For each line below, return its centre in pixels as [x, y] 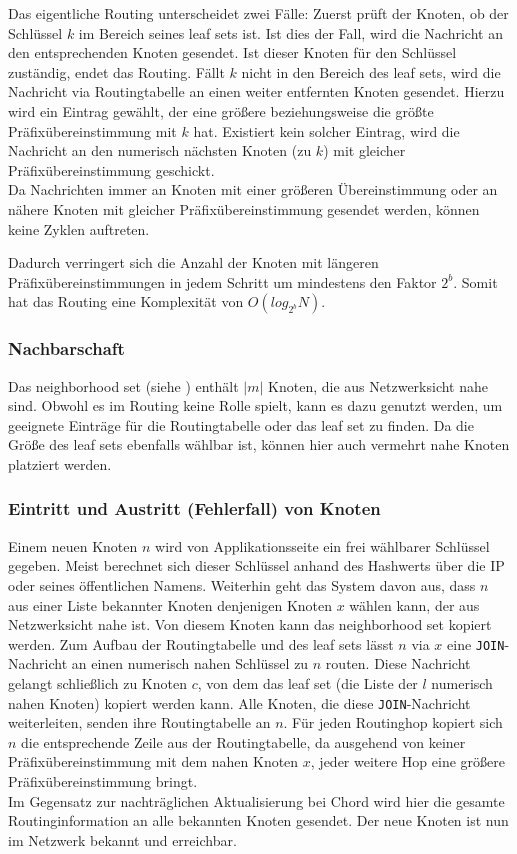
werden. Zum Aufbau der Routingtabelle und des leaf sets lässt [201, 643]
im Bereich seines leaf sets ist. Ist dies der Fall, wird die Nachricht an [290, 32]
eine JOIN [476, 643]
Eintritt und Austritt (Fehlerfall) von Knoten [194, 508]
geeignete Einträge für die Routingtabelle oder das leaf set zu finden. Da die [241, 424]
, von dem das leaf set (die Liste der [307, 682]
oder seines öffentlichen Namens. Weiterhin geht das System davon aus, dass [242, 584]
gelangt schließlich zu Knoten [97, 682]
